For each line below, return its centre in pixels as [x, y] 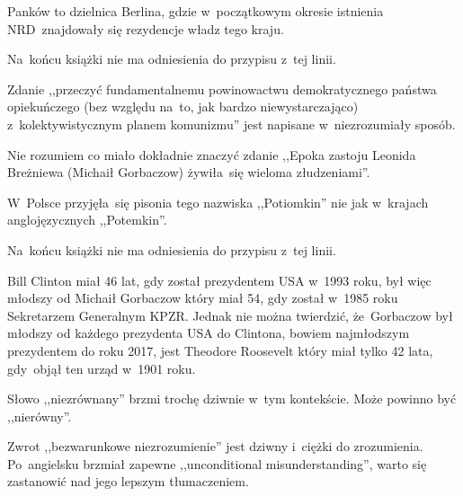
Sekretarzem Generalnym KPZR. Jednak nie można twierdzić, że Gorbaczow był [230, 315]
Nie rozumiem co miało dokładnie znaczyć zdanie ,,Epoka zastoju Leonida [212, 154]
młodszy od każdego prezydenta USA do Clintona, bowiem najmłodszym [209, 333]
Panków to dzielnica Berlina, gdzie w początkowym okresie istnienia [196, 11]
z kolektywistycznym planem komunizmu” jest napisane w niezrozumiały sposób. [231, 124]
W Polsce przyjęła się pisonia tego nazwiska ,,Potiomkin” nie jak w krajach [218, 202]
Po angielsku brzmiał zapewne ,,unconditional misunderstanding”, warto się [217, 463]
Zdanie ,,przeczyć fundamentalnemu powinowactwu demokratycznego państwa [222, 89]
